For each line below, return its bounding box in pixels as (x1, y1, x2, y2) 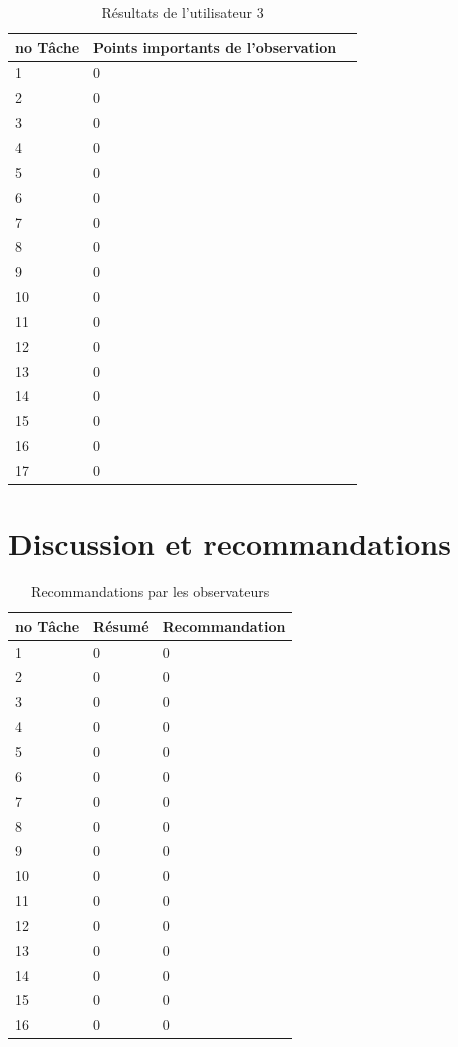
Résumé (93, 615, 149, 636)
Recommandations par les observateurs (31, 581, 270, 602)
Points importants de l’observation (93, 36, 337, 57)
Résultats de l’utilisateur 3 (101, 2, 264, 22)
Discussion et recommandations (8, 523, 451, 564)
